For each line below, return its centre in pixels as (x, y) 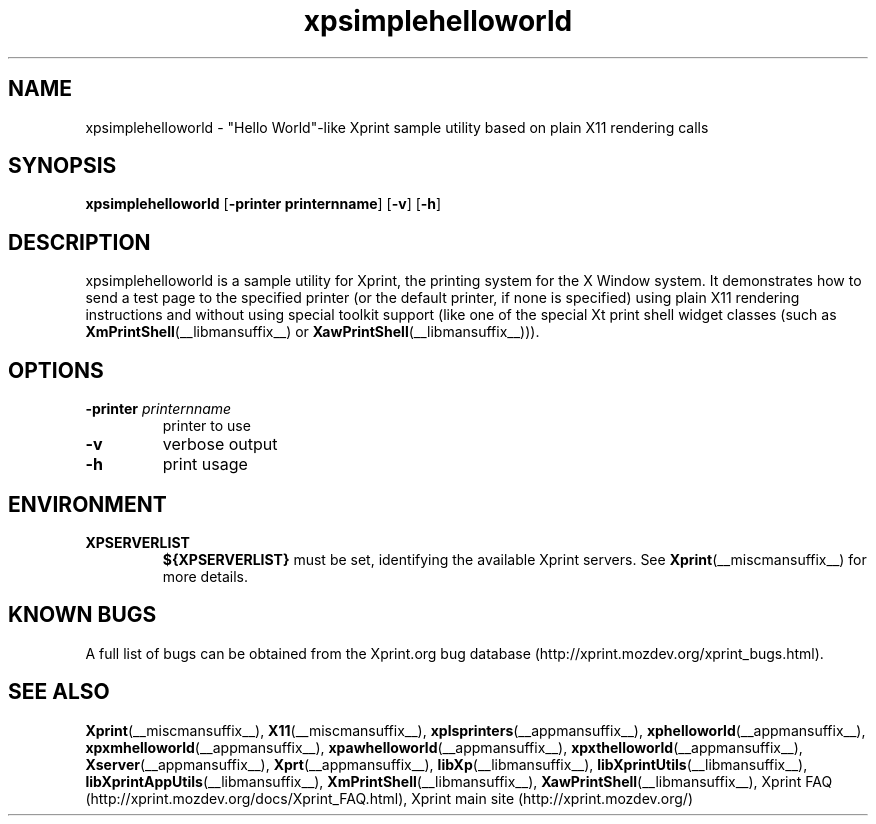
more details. (205, 576)
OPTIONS (56, 370)
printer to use (206, 426)
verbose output (220, 444)
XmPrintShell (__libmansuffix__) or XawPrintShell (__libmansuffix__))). (312, 332)
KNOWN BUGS (82, 615)
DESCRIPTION (79, 242)
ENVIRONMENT (87, 504)
